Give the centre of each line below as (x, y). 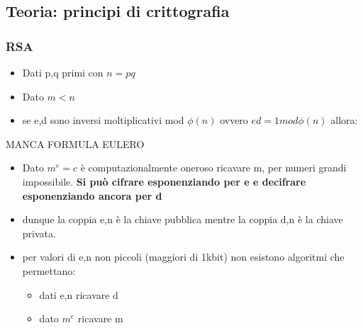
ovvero (234, 120)
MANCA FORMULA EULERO (75, 143)
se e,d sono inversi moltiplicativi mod (103, 120)
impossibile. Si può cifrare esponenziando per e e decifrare (164, 181)
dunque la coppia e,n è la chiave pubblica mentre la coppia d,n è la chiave (183, 219)
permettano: (49, 270)
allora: (344, 120)
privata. (39, 233)
